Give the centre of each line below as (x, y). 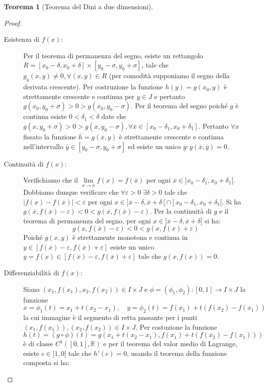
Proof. (13, 23)
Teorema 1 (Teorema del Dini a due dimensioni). (79, 6)
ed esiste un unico (155, 146)
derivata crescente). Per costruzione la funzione (93, 87)
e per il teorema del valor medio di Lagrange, (170, 344)
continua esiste (45, 116)
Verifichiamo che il (51, 180)
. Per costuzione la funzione (176, 327)
